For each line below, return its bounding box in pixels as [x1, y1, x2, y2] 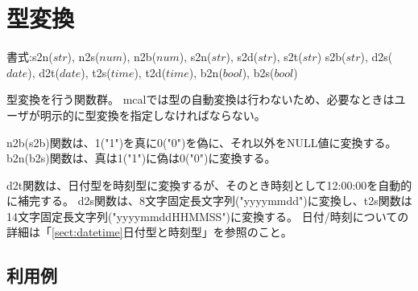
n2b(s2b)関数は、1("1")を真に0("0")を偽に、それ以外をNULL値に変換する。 [6, 133, 397, 150]
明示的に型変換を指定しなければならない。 [39, 106, 266, 123]
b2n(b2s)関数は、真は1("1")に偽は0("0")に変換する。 [6, 150, 276, 166]
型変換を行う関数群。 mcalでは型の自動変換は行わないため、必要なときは [6, 91, 395, 108]
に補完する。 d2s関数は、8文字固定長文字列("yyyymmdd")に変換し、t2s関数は [6, 192, 412, 209]
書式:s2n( [6, 48, 53, 65]
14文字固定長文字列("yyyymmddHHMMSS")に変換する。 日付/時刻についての [6, 207, 409, 224]
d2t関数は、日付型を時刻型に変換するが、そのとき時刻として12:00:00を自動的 [6, 176, 412, 193]
